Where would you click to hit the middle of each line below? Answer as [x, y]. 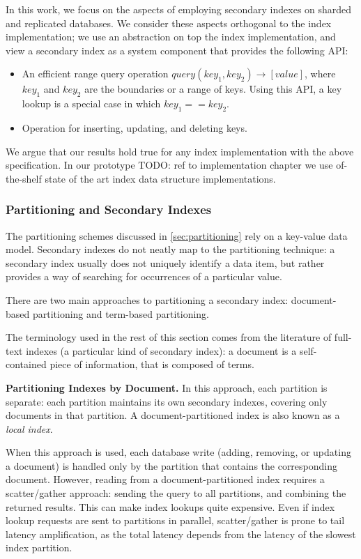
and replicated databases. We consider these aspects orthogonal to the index [169, 23]
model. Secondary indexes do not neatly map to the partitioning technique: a [170, 249]
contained [26, 364]
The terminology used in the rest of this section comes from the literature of [169, 337]
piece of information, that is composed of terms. [152, 364]
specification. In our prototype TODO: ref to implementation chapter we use [169, 165]
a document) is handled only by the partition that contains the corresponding [172, 465]
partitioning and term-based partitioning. [121, 313]
